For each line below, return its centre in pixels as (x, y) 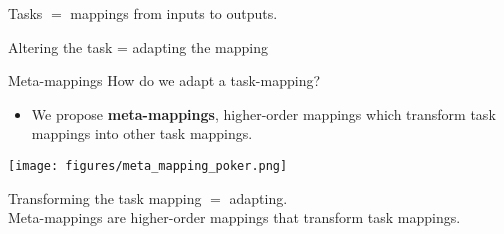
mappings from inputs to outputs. (174, 13)
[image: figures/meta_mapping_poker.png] (148, 165)
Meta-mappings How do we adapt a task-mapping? (164, 80)
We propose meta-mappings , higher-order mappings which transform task (263, 113)
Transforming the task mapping (105, 197)
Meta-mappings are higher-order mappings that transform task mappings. (234, 217)
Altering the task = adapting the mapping (138, 46)
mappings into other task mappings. (142, 133)
